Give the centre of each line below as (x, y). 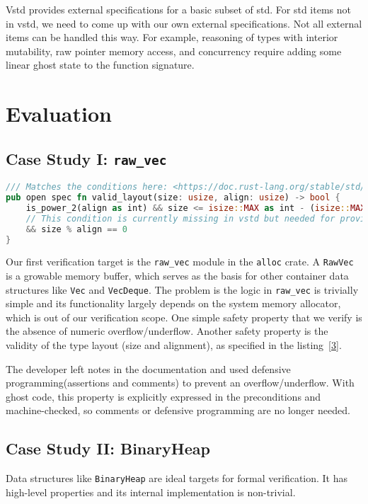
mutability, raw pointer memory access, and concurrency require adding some (174, 51)
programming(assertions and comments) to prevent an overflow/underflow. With (180, 383)
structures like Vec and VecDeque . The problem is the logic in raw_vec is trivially (182, 289)
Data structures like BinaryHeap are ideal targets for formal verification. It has (177, 478)
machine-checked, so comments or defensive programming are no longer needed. (178, 410)
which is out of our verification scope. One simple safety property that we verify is (184, 317)
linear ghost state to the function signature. (100, 65)
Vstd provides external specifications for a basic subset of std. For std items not (178, 9)
